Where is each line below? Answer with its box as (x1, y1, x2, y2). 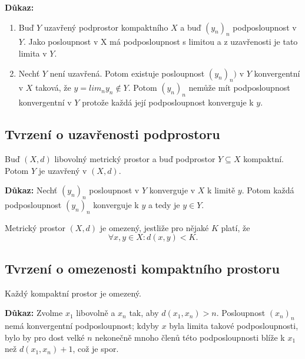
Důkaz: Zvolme (5, 307, 63, 319)
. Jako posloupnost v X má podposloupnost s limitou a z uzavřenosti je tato (23, 35, 298, 48)
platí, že (221, 221, 250, 233)
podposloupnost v (233, 21, 297, 33)
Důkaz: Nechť (5, 184, 58, 196)
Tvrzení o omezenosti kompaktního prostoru (5, 259, 280, 277)
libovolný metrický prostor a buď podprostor (54, 152, 216, 164)
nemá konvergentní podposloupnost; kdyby (5, 319, 159, 331)
